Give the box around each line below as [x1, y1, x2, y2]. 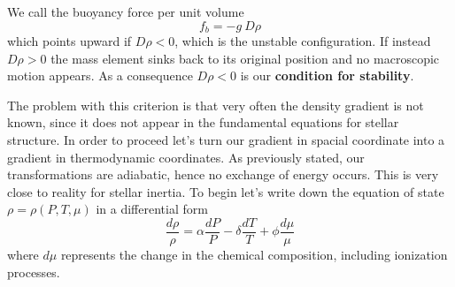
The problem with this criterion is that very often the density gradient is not [7, 95, 424, 114]
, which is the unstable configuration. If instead [174, 32, 431, 50]
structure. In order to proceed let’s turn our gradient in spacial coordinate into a [7, 131, 445, 149]
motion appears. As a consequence [7, 66, 193, 85]
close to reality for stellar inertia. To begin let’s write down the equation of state [7, 182, 444, 200]
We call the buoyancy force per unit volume [7, 3, 244, 20]
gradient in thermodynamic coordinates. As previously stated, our [7, 147, 365, 166]
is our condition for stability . [240, 66, 414, 85]
